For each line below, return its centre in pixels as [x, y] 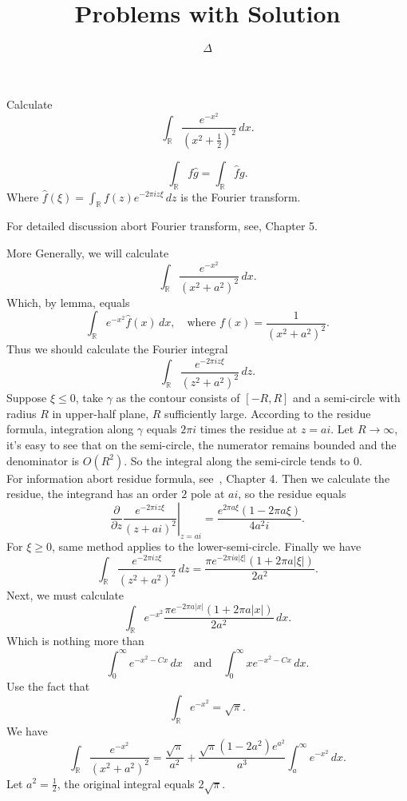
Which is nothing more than [75, 641]
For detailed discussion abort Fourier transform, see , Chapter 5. [162, 226]
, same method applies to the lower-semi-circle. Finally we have [206, 546]
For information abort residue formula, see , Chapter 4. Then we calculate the [198, 478]
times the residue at [249, 429]
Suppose [27, 398]
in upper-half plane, [101, 413]
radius [22, 413]
